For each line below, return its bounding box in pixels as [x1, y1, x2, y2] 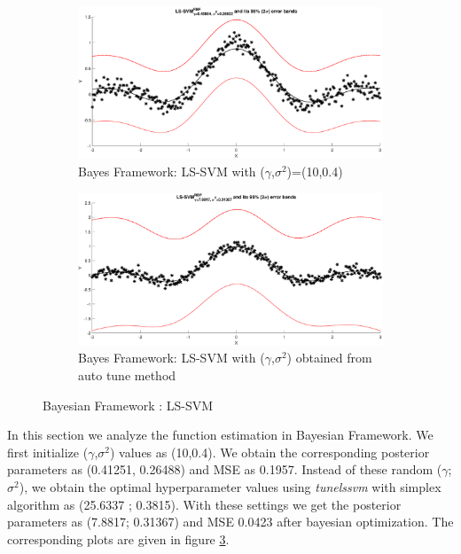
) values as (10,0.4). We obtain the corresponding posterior [110, 442, 430, 461]
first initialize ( [7, 442, 89, 461]
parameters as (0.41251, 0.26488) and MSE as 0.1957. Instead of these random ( [7, 460, 442, 479]
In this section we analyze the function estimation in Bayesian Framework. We [7, 425, 434, 444]
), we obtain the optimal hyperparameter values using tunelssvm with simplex [19, 478, 441, 495]
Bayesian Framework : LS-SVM [43, 395, 214, 414]
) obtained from [286, 348, 372, 367]
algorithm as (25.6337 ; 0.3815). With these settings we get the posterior [7, 495, 402, 513]
